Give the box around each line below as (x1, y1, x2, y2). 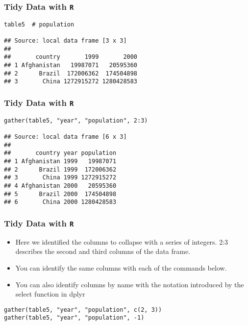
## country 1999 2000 (4, 53, 138, 61)
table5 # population (4, 21, 74, 28)
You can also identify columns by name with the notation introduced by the (15, 279, 244, 289)
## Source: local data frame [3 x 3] (4, 37, 127, 45)
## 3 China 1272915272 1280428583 (4, 78, 138, 85)
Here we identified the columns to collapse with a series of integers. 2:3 (15, 236, 228, 247)
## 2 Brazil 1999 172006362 (4, 166, 117, 173)
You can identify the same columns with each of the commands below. (15, 263, 227, 273)
